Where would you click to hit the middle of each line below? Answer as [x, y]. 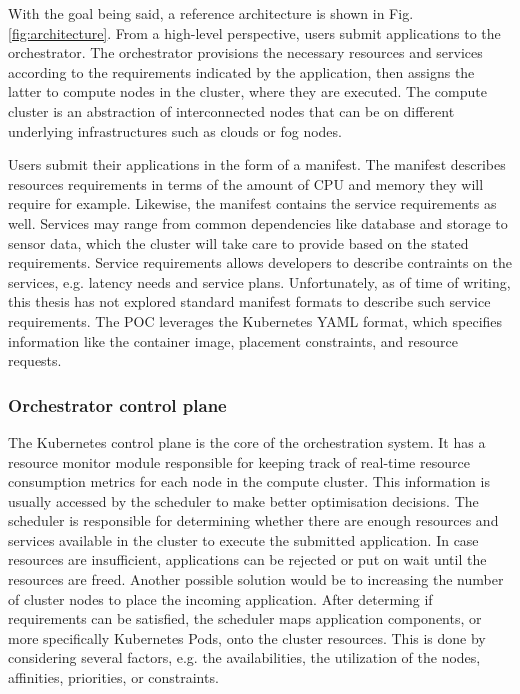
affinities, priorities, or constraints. [113, 677]
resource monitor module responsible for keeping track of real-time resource [239, 461]
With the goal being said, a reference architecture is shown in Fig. [211, 13]
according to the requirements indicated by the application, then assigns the [241, 71]
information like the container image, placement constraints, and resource [233, 340]
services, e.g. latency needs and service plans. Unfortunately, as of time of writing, [259, 281]
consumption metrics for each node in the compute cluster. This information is [249, 481]
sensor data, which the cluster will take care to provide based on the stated [238, 242]
